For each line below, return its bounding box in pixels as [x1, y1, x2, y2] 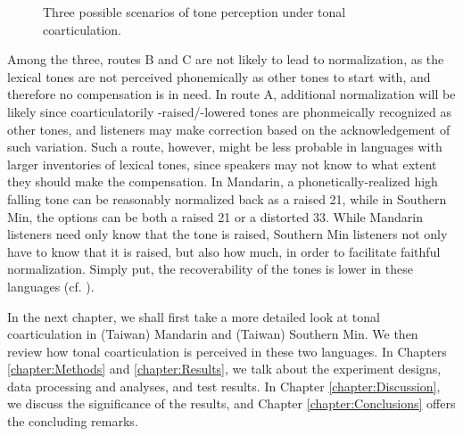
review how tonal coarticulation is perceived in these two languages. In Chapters [7, 341, 447, 360]
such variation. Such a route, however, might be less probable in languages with [7, 137, 442, 156]
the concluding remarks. [7, 412, 138, 431]
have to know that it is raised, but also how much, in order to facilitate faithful [7, 242, 441, 260]
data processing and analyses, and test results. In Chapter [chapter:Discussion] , [7, 376, 441, 395]
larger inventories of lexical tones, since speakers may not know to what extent [7, 154, 437, 173]
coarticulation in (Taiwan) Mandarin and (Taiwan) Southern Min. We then [7, 325, 418, 343]
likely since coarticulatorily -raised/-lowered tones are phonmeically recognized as [7, 102, 451, 120]
